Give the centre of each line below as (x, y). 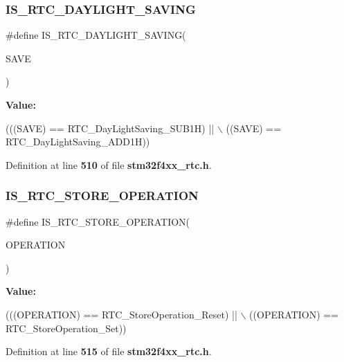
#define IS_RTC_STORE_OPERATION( (98, 221)
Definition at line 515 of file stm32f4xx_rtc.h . (109, 351)
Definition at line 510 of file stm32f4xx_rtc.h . (109, 164)
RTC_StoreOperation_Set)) (66, 328)
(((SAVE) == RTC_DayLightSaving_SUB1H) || (110, 128)
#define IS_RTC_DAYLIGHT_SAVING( (96, 35)
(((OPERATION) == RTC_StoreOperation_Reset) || (121, 314)
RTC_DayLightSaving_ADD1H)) (78, 142)
